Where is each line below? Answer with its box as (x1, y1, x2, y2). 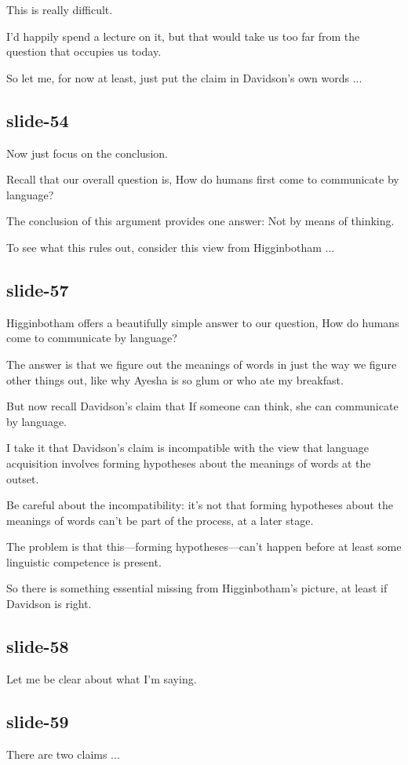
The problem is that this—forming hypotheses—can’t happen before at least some (6, 538, 402, 555)
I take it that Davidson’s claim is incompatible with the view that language (6, 439, 370, 456)
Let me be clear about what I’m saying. (6, 670, 197, 687)
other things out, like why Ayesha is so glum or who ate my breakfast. (6, 371, 344, 388)
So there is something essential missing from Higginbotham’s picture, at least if (6, 580, 388, 596)
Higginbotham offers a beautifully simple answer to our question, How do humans (6, 314, 399, 330)
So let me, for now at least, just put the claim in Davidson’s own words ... (6, 69, 362, 86)
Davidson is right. (6, 596, 92, 612)
